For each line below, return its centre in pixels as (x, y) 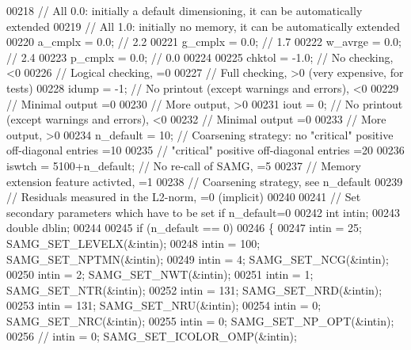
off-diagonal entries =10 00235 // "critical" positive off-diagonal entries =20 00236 (205, 150)
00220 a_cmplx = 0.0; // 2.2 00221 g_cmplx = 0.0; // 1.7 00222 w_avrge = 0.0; (204, 42)
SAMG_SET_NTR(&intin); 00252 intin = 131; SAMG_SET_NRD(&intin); (194, 289)
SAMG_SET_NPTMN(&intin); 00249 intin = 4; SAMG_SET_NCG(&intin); (198, 259)
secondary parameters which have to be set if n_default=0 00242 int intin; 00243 (203, 212)
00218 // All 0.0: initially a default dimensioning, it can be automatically (185, 10)
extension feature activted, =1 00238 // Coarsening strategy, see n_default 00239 (205, 181)
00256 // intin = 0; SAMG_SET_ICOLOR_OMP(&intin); (152, 336)
